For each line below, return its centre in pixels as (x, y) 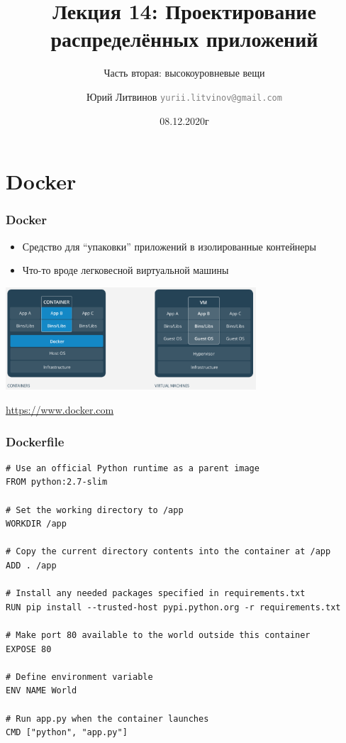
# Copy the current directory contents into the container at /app (168, 552)
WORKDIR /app (36, 524)
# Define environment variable (79, 677)
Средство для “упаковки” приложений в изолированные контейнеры (169, 246)
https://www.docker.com (60, 410)
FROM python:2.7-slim (57, 482)
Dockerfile (35, 441)
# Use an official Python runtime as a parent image (133, 468)
